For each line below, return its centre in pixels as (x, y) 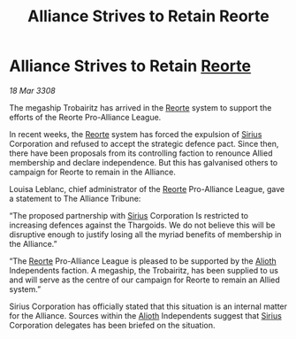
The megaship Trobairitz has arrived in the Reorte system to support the (140, 107)
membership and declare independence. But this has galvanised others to (144, 162)
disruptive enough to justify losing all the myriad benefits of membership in (145, 234)
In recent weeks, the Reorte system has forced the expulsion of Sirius (136, 134)
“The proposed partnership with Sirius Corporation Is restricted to (129, 215)
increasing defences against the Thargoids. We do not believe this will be (142, 225)
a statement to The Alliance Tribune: (75, 198)
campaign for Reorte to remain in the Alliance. (93, 172)
